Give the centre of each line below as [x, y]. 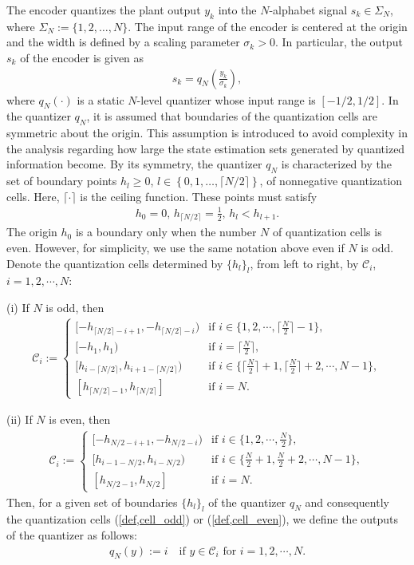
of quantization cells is [327, 232]
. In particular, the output [339, 42]
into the [237, 10]
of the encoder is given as [82, 57]
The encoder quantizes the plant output [104, 10]
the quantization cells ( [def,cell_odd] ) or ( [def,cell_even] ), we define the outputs [203, 519]
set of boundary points [62, 181]
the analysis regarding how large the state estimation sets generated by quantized [206, 148]
